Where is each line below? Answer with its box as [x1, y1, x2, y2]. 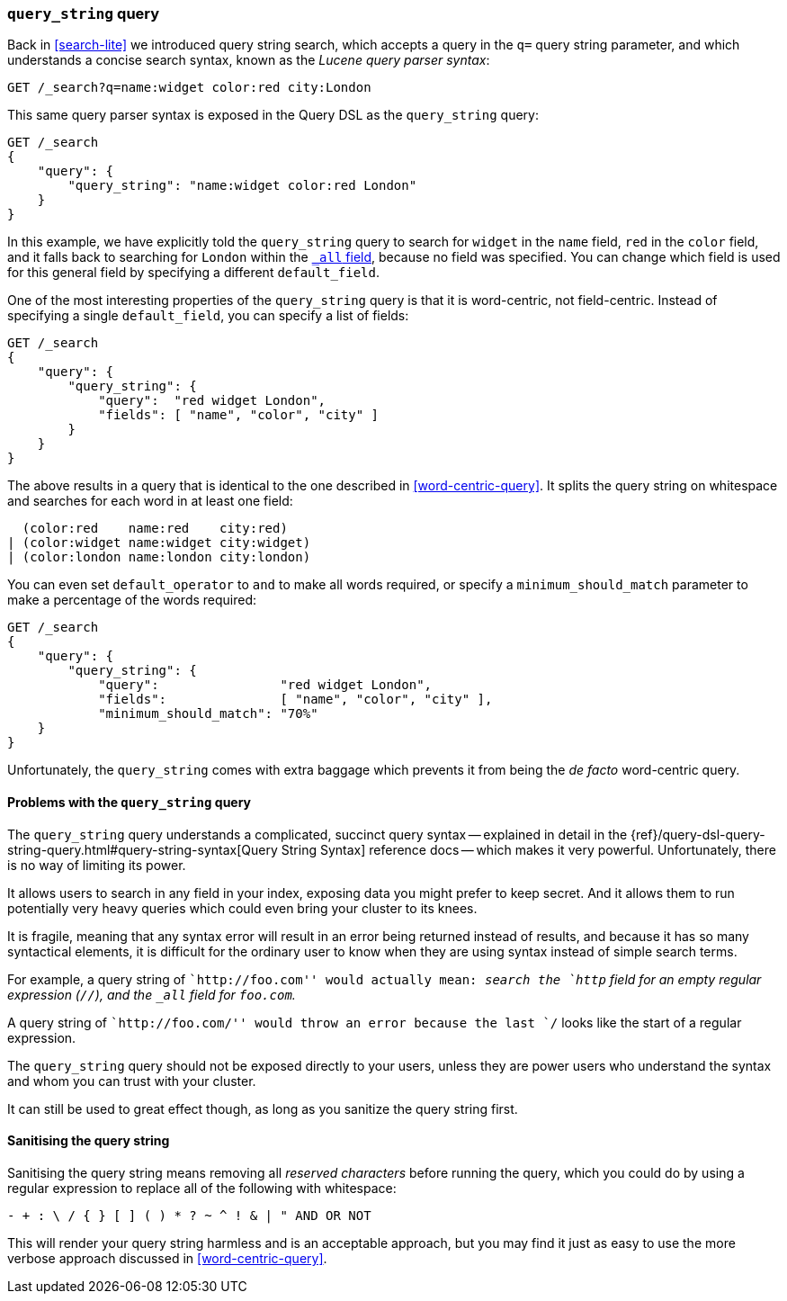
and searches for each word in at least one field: [7, 493, 293, 509]
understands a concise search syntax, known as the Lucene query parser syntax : [7, 52, 490, 68]
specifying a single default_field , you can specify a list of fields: [7, 308, 409, 324]
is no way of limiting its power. [7, 857, 186, 873]
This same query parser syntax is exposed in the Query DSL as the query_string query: [7, 107, 539, 123]
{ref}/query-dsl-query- [630, 826, 765, 842]
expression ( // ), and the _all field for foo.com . [7, 986, 296, 1002]
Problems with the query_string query [7, 794, 252, 810]
